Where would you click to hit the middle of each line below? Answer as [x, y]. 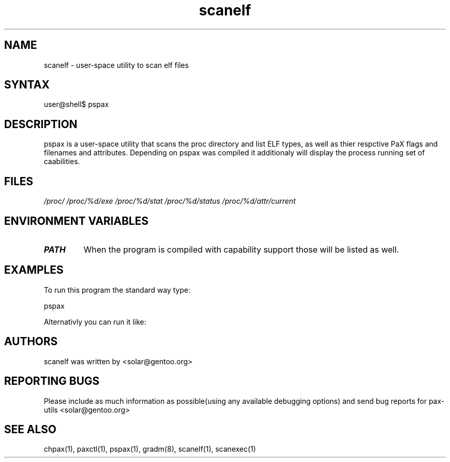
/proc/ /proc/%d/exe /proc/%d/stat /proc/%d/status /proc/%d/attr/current [170, 201]
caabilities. [62, 162]
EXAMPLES [34, 270]
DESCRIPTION [41, 124]
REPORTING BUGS [52, 381]
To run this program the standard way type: [117, 290]
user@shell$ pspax [76, 104]
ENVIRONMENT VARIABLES [76, 221]
